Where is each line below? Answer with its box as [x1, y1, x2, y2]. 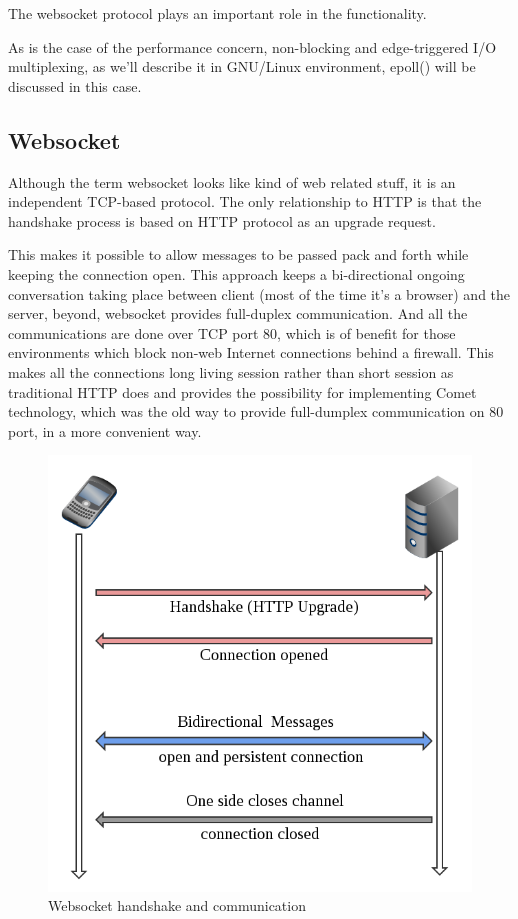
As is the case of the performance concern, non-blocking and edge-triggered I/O [8, 36, 497, 57]
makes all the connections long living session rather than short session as [8, 361, 454, 382]
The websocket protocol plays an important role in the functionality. [8, 3, 427, 23]
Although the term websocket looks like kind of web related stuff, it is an [8, 171, 456, 192]
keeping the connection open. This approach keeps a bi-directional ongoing [8, 263, 465, 284]
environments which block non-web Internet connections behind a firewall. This [8, 342, 494, 363]
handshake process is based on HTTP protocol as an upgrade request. [8, 210, 436, 231]
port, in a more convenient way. [8, 420, 202, 441]
